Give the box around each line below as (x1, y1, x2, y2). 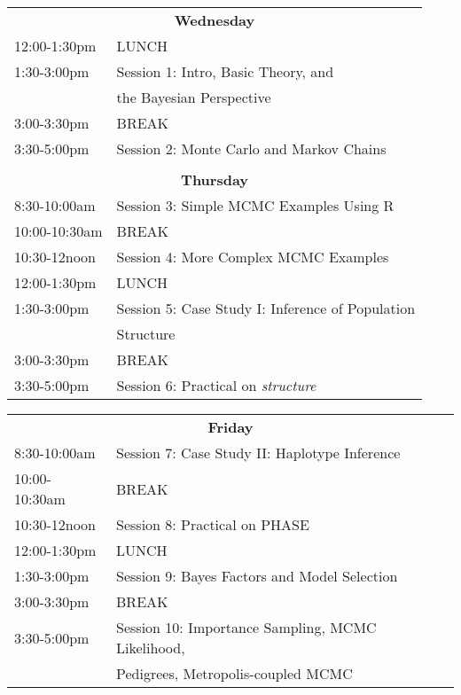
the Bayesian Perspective (116, 87, 271, 107)
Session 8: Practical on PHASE (116, 514, 309, 535)
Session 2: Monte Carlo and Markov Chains (116, 138, 387, 159)
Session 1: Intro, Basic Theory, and (116, 61, 334, 82)
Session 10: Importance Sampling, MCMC (116, 617, 377, 637)
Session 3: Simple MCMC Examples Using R (116, 195, 395, 215)
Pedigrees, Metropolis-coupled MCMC (116, 663, 353, 683)
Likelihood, (116, 637, 185, 658)
